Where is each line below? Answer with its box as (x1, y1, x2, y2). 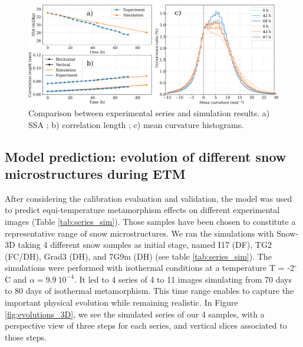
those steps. (5, 330, 47, 343)
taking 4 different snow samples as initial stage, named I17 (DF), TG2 (18, 238, 272, 251)
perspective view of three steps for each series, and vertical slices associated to (5, 319, 287, 332)
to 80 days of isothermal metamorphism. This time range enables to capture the (5, 284, 294, 297)
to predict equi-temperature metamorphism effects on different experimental (5, 204, 280, 216)
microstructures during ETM (5, 164, 186, 182)
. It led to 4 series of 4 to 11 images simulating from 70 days (74, 273, 292, 285)
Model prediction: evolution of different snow (5, 147, 286, 165)
